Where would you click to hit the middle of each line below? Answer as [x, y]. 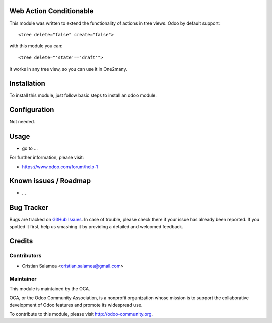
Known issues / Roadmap [50, 181]
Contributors [25, 255]
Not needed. [22, 121]
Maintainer [23, 279]
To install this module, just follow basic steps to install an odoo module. [83, 95]
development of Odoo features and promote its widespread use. [76, 305]
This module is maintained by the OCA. [50, 289]
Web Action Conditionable [51, 11]
